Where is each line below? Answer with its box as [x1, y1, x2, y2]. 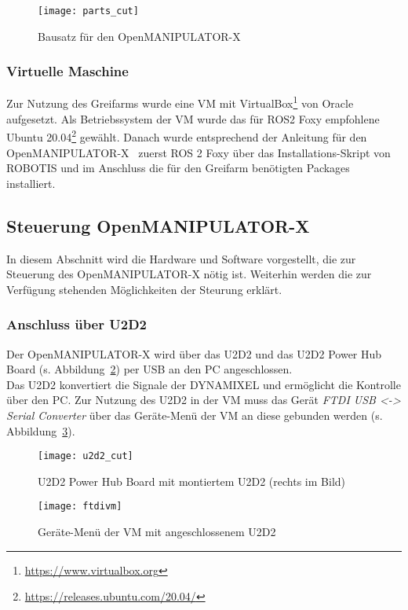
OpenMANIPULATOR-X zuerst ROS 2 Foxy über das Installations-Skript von [6, 144, 391, 160]
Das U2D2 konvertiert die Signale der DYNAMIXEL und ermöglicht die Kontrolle [6, 376, 401, 392]
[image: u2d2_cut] [38, 450, 133, 462]
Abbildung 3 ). [6, 422, 75, 439]
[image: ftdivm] [38, 501, 122, 513]
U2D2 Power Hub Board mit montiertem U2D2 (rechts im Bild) [38, 472, 345, 489]
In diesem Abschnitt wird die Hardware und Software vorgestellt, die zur [6, 250, 356, 266]
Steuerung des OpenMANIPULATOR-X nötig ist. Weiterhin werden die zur [6, 266, 372, 282]
